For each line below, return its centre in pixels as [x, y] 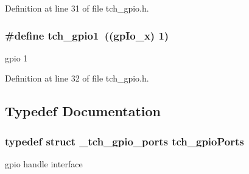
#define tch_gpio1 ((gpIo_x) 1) [87, 35]
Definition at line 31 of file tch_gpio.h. [77, 8]
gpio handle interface [44, 164]
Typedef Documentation [83, 111]
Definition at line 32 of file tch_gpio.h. [77, 78]
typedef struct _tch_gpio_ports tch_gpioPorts [124, 141]
